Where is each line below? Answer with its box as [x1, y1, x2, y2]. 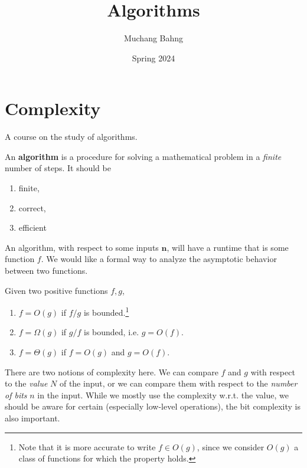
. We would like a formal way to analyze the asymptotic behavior [41, 253, 277, 265]
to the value [5, 377, 48, 390]
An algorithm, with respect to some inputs [5, 241, 159, 253]
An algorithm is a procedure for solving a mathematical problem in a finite [5, 150, 282, 162]
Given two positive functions [5, 284, 108, 296]
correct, [18, 201, 46, 214]
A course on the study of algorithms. [5, 130, 138, 143]
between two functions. [5, 264, 88, 276]
